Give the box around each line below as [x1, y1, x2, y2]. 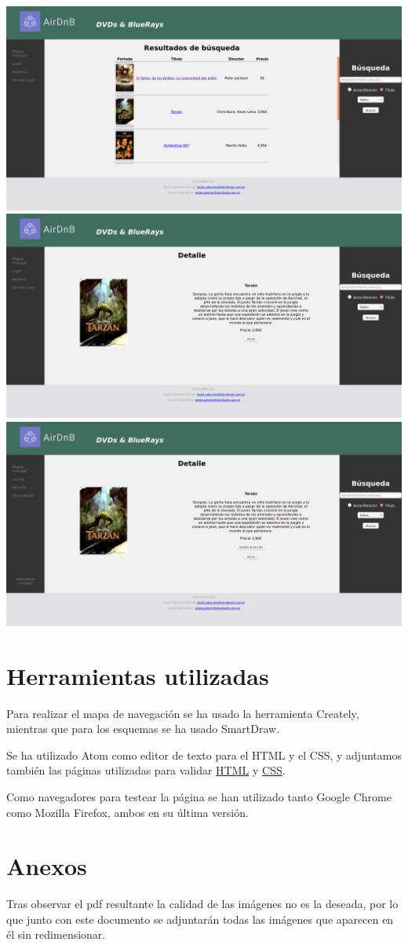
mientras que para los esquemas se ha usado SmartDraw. [6, 720, 280, 737]
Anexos [6, 850, 87, 882]
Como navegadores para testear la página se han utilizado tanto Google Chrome [6, 788, 392, 804]
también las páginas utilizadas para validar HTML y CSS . [6, 762, 286, 778]
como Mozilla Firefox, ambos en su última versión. [6, 804, 249, 820]
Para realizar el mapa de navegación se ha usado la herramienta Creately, [6, 705, 359, 721]
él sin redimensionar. [6, 926, 106, 943]
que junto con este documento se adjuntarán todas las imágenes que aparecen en [6, 910, 394, 927]
